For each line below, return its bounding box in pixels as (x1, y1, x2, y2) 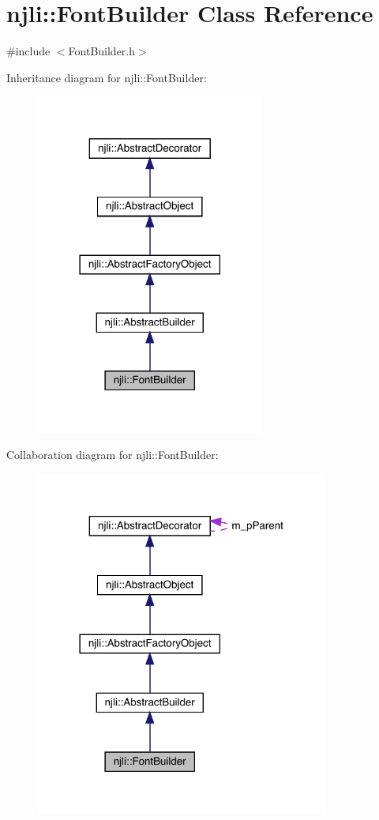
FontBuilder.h (68, 43, 136, 59)
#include (6, 43, 51, 59)
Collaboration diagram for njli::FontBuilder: (6, 446, 219, 463)
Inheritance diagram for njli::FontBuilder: (6, 69, 207, 85)
